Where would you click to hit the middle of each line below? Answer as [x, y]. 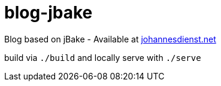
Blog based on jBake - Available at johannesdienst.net [110, 39]
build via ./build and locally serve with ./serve [103, 57]
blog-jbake [49, 13]
